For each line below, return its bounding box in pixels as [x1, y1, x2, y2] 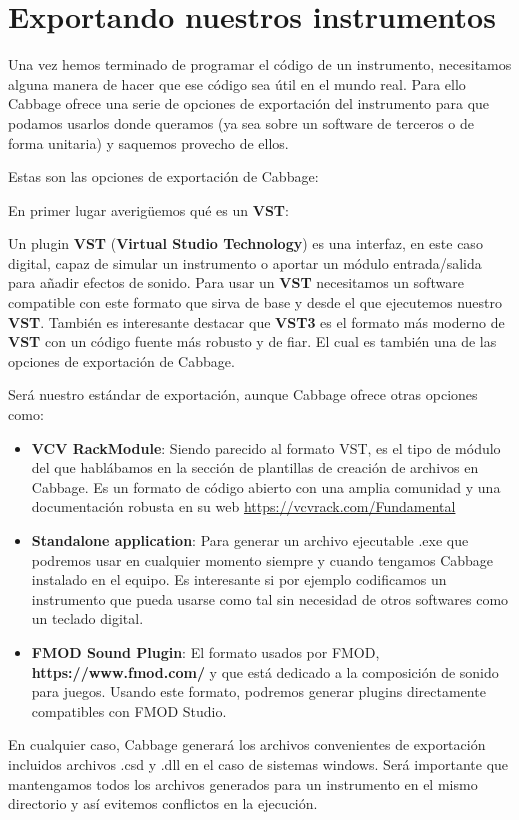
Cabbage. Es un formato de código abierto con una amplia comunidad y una [31, 476, 501, 497]
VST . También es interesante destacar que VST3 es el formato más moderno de [8, 311, 505, 332]
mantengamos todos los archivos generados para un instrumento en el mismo [8, 773, 478, 794]
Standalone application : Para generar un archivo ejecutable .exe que [31, 530, 469, 550]
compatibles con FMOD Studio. [31, 700, 227, 721]
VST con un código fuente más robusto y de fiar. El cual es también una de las [8, 331, 497, 352]
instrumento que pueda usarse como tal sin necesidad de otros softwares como [31, 588, 509, 609]
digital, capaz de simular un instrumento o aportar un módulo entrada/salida [8, 252, 482, 273]
